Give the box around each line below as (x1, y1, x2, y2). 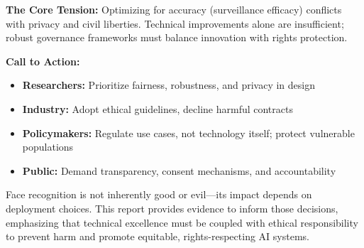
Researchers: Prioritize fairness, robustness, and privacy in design (22, 77, 315, 92)
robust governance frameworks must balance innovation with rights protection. (6, 30, 348, 45)
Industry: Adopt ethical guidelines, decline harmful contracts (22, 101, 293, 116)
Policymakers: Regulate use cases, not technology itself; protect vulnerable (22, 125, 355, 140)
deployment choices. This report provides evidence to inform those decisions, (6, 200, 338, 215)
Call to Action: (6, 53, 80, 68)
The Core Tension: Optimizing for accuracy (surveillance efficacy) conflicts (6, 2, 342, 16)
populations (22, 139, 74, 154)
